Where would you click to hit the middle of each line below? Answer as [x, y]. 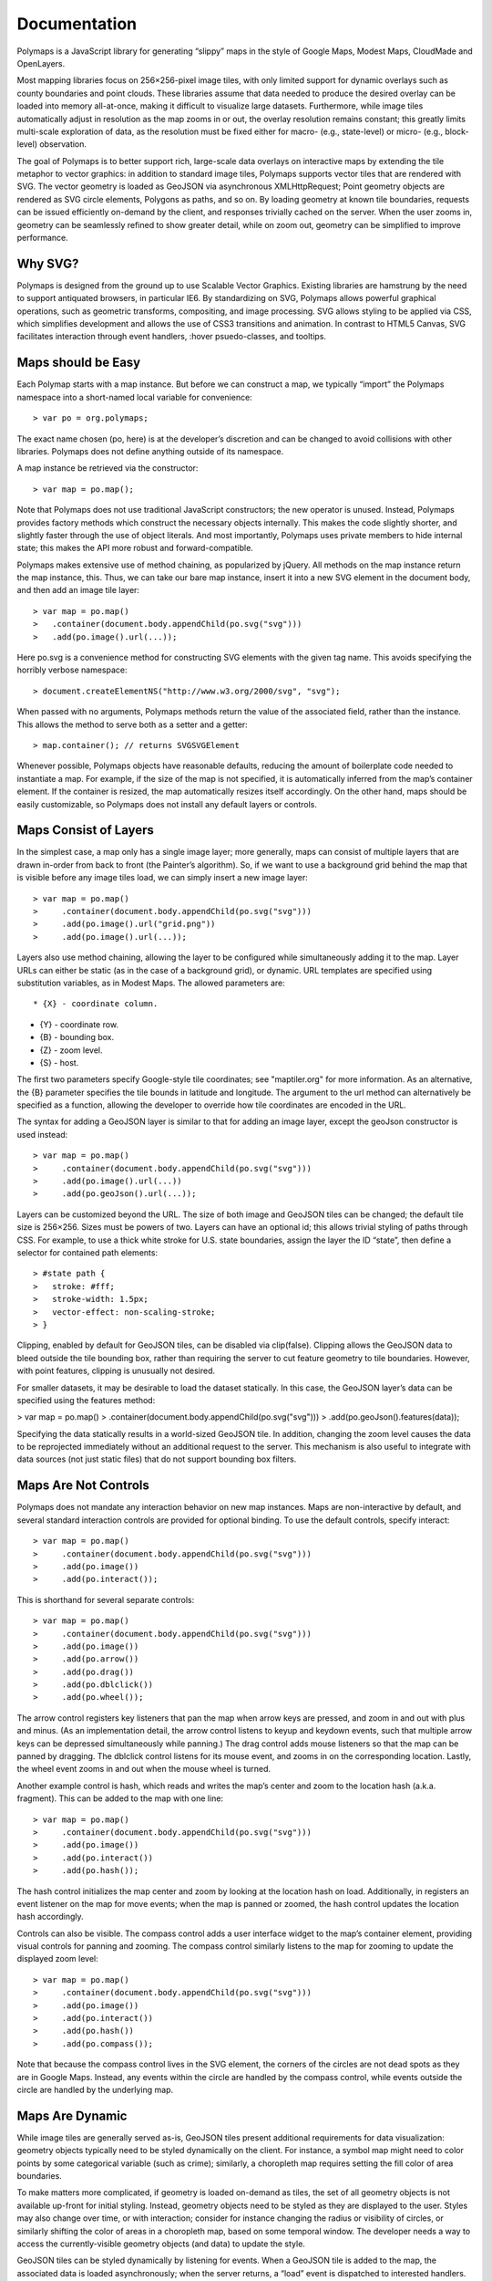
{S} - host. [59, 1062]
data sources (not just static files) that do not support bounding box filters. [157, 1459]
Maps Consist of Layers [86, 830]
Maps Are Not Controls [83, 1486]
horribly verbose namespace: [72, 670]
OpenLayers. [41, 63]
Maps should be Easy [79, 363]
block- [457, 131]
